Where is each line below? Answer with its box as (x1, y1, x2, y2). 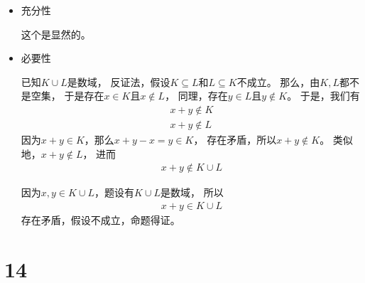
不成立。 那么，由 (236, 74, 320, 89)
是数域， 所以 (160, 185, 224, 200)
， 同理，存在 (165, 88, 228, 103)
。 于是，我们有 (287, 88, 360, 103)
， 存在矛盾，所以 (193, 132, 277, 147)
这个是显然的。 (21, 26, 91, 41)
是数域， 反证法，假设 (67, 74, 170, 89)
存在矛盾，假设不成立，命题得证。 (21, 212, 180, 227)
